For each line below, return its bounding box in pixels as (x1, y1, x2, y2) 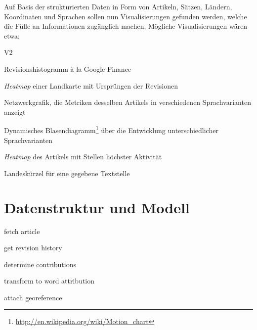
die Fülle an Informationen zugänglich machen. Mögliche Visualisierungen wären (4, 21, 248, 31)
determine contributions (4, 259, 77, 269)
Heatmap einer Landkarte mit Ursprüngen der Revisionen (4, 80, 178, 91)
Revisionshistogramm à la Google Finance (4, 63, 131, 74)
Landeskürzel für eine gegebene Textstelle (4, 168, 130, 178)
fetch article (4, 226, 40, 236)
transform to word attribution (4, 276, 95, 286)
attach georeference (4, 292, 62, 302)
